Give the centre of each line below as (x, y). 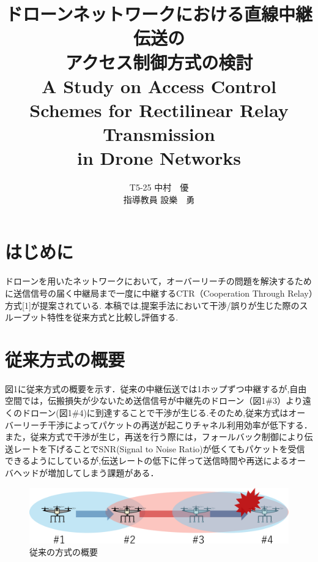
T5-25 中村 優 (159, 187)
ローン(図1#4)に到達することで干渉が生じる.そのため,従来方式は (159, 413)
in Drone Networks (159, 158)
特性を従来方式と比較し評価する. (113, 317)
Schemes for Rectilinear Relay (159, 109)
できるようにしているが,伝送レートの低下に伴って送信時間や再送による (147, 461)
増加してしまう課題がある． (103, 473)
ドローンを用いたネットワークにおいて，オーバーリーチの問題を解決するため (158, 281)
